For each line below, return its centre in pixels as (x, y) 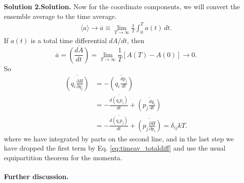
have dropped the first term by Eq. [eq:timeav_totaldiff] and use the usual (115, 148)
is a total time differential (69, 40)
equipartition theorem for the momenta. (63, 157)
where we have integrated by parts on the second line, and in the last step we (119, 138)
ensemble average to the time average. (60, 16)
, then (136, 40)
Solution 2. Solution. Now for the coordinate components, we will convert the (122, 6)
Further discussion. (36, 176)
